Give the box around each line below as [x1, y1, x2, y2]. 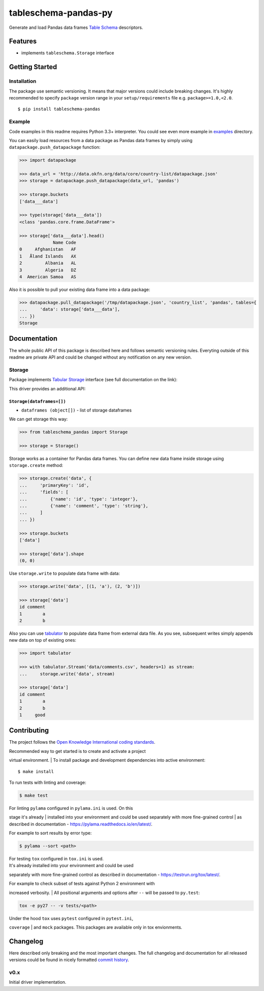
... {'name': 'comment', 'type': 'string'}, [19, 503, 149, 508]
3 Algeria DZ [19, 267, 77, 273]
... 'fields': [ [19, 489, 68, 495]
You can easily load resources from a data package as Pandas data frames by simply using [9, 137, 193, 143]
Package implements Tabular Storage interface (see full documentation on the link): [9, 377, 178, 383]
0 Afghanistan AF [19, 246, 77, 252]
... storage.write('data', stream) [19, 671, 115, 677]
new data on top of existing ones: [9, 637, 77, 643]
